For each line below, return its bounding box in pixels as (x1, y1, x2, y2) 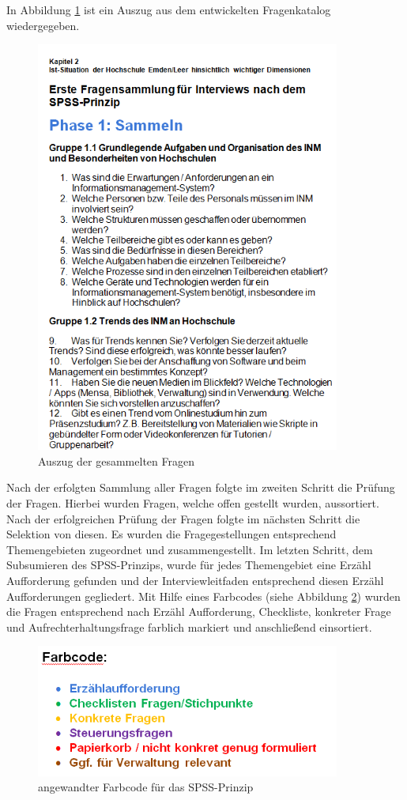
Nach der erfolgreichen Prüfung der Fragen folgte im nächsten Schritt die (6, 510, 360, 526)
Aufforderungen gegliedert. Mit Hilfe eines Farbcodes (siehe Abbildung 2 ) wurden (6, 587, 401, 604)
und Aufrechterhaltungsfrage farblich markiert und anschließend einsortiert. (6, 618, 372, 635)
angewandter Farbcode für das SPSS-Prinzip (38, 779, 254, 795)
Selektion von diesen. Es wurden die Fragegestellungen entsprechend (6, 526, 337, 542)
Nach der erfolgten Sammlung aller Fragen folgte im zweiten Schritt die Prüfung (6, 479, 395, 496)
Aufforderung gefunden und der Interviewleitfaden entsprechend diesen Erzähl (6, 572, 384, 588)
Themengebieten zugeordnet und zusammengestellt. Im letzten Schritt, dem (6, 541, 373, 557)
